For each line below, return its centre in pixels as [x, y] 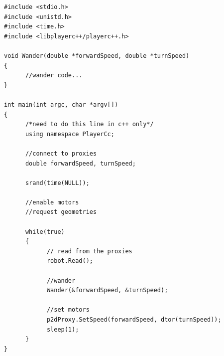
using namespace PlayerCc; [70, 134]
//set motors [68, 310]
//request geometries [61, 212]
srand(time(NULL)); [57, 183]
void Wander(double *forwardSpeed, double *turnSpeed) [97, 56]
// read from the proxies [89, 251]
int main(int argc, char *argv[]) [61, 104]
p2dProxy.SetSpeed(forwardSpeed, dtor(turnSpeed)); [134, 320]
